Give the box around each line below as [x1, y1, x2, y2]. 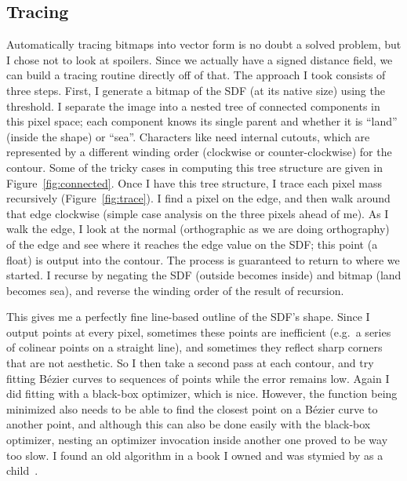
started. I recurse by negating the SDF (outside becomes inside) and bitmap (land [6, 267, 402, 283]
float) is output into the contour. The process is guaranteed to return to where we [6, 251, 400, 268]
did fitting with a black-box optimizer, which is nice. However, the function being [6, 385, 398, 402]
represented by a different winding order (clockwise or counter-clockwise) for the [6, 144, 392, 160]
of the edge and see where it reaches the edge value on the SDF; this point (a [6, 235, 378, 252]
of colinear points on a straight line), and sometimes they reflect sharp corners [6, 339, 383, 355]
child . [6, 462, 38, 479]
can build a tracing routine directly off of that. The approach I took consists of [6, 67, 386, 83]
